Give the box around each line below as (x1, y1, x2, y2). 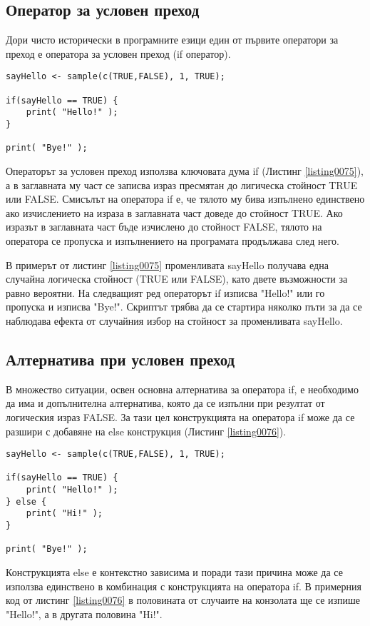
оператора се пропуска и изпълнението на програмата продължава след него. (6, 233, 339, 248)
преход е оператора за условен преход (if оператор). (6, 46, 231, 61)
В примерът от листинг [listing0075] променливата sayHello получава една (6, 257, 329, 272)
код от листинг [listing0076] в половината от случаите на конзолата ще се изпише (6, 592, 361, 607)
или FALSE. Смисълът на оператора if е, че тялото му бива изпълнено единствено (6, 191, 365, 206)
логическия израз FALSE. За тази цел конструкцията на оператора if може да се (6, 409, 355, 424)
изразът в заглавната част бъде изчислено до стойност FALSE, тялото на (6, 219, 322, 234)
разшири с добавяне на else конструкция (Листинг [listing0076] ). (6, 423, 287, 438)
